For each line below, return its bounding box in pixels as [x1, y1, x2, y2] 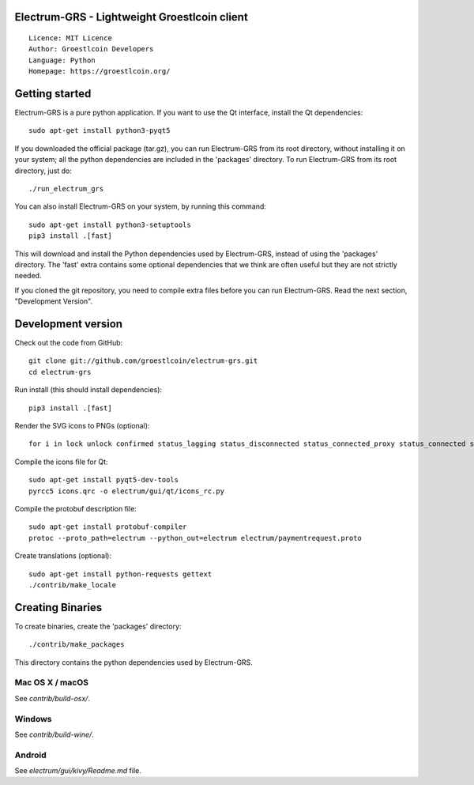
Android [14, 749, 47, 760]
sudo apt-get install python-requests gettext [28, 569, 213, 579]
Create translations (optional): [14, 551, 112, 560]
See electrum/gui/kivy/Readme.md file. [14, 766, 141, 776]
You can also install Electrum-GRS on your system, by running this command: [14, 202, 266, 211]
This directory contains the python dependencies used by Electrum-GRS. [14, 657, 253, 667]
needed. [14, 271, 42, 281]
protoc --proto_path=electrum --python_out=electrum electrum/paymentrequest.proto [28, 534, 363, 542]
